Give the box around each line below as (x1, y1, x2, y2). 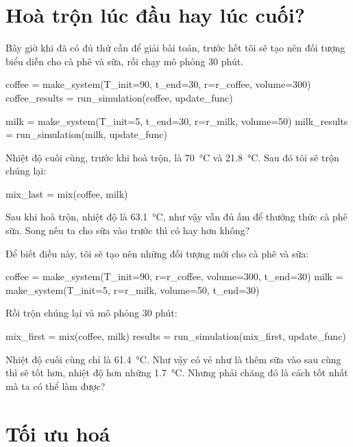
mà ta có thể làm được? (5, 378, 106, 393)
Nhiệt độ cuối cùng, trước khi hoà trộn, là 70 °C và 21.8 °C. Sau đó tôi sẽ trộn (5, 150, 339, 164)
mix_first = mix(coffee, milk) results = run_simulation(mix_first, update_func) (5, 329, 346, 343)
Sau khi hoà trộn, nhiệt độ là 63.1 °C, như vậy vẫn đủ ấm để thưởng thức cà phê (5, 209, 348, 224)
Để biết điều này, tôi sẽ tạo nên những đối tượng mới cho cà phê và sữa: (5, 246, 309, 260)
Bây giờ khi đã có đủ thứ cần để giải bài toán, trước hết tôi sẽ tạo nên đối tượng (5, 41, 345, 55)
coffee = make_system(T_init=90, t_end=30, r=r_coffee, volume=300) (5, 77, 311, 91)
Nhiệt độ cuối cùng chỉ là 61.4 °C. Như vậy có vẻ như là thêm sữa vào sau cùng (5, 352, 341, 366)
